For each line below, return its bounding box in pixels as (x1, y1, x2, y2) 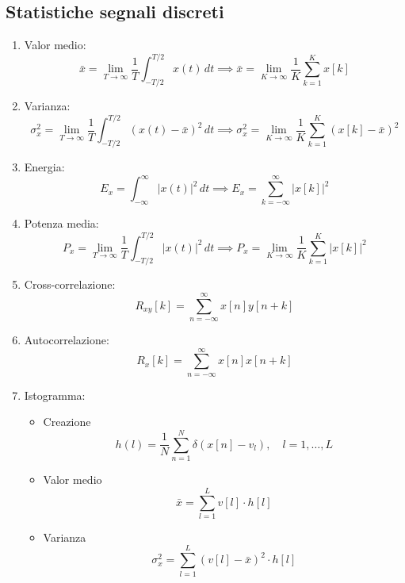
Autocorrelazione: (24, 332, 109, 348)
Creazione (43, 413, 91, 430)
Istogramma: (24, 386, 86, 403)
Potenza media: (24, 215, 99, 232)
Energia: (24, 158, 65, 175)
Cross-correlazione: (24, 276, 116, 293)
